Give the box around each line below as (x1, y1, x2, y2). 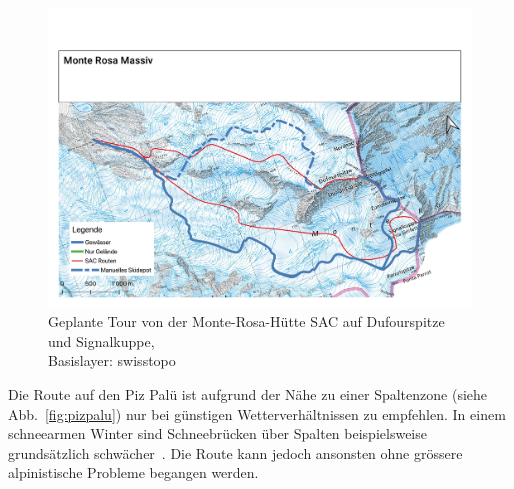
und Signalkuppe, (48, 330, 155, 351)
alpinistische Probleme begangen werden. (8, 462, 259, 483)
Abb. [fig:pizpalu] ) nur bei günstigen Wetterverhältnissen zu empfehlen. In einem (8, 403, 506, 424)
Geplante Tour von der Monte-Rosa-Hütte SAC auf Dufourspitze (48, 311, 445, 332)
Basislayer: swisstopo (48, 350, 176, 371)
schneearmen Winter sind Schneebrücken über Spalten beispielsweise (8, 423, 427, 444)
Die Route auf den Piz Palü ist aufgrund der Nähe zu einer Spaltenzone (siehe (8, 384, 488, 405)
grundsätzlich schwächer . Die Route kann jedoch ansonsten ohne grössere (8, 442, 463, 463)
